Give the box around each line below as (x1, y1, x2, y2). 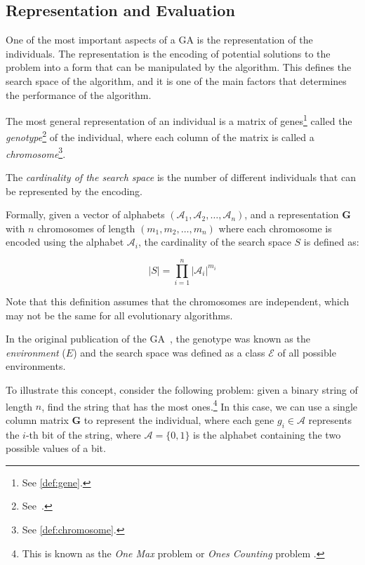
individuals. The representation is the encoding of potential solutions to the (6, 46, 331, 60)
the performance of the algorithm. (6, 87, 152, 102)
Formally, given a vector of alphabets (6, 207, 165, 222)
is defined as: (303, 234, 359, 249)
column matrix (6, 412, 69, 427)
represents (308, 412, 352, 427)
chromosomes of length (36, 220, 135, 235)
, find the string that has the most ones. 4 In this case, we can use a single (41, 397, 357, 413)
